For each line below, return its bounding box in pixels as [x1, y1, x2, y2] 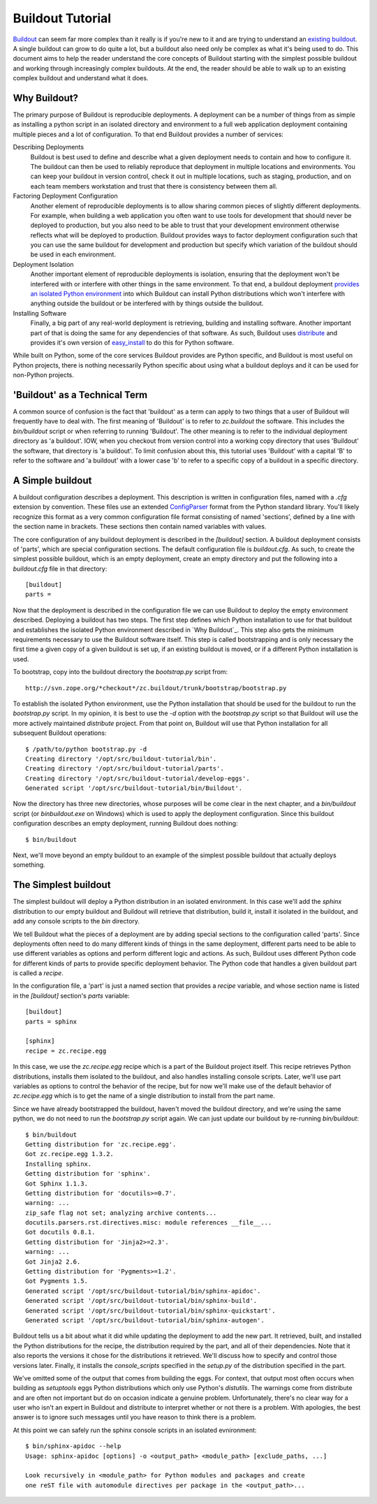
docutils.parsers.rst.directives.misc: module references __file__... [25, 1219, 272, 1227]
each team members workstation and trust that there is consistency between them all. [30, 182, 278, 190]
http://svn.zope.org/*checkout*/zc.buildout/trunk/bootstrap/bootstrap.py [25, 684, 287, 692]
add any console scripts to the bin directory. [13, 917, 140, 926]
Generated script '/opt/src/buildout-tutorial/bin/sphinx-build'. [25, 1297, 258, 1305]
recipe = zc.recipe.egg [25, 1046, 107, 1055]
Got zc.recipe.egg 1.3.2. [25, 1150, 114, 1158]
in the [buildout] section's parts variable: [13, 991, 130, 1000]
